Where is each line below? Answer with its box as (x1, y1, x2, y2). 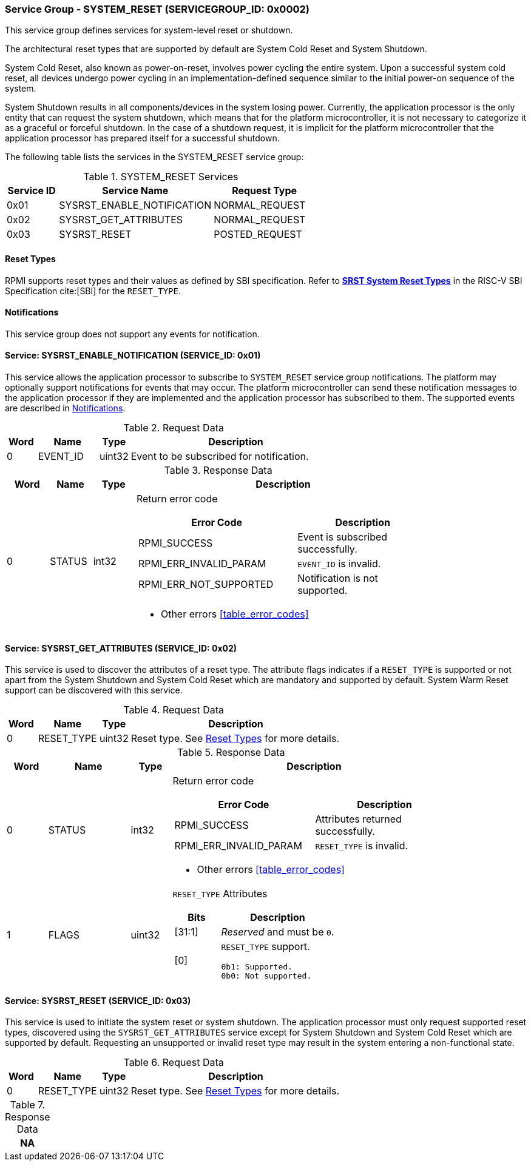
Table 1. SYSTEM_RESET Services (83, 170, 238, 183)
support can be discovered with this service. (5, 685, 183, 696)
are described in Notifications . (5, 403, 126, 414)
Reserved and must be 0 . (221, 926, 334, 939)
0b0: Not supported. (221, 971, 312, 981)
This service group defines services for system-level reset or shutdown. (5, 25, 293, 36)
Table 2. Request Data (123, 422, 224, 434)
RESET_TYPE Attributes (172, 888, 268, 900)
